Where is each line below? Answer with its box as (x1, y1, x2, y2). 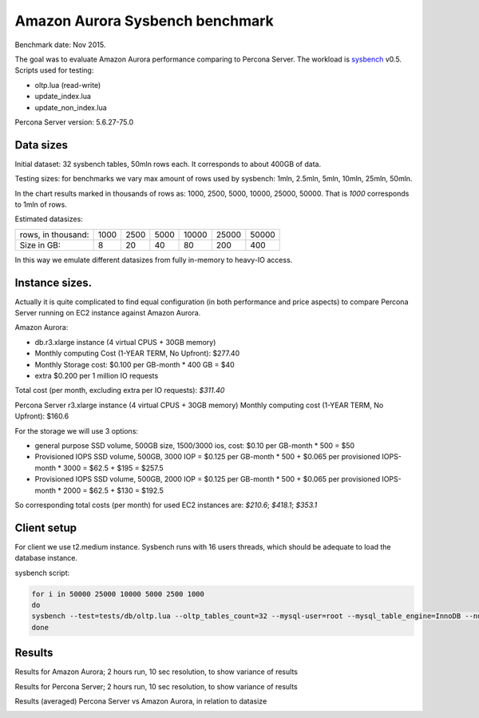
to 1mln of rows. (14, 200, 67, 209)
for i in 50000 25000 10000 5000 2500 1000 (31, 589, 205, 598)
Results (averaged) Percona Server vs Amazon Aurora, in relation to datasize (14, 696, 267, 706)
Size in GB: (19, 240, 61, 251)
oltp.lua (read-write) (34, 80, 101, 89)
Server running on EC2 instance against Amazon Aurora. (14, 308, 201, 318)
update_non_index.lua (34, 102, 107, 112)
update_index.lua (34, 92, 92, 101)
